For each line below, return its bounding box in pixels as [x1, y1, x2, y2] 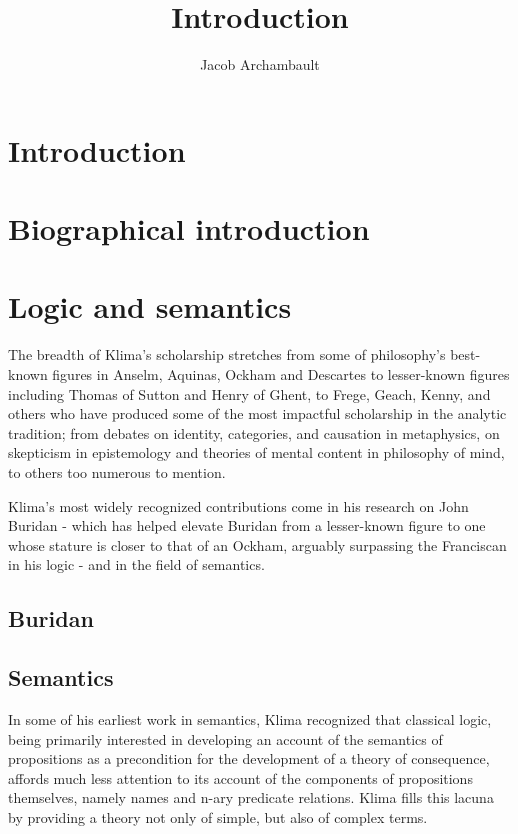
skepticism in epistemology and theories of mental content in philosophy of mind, [8, 442, 505, 463]
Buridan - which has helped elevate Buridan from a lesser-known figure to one [8, 515, 486, 536]
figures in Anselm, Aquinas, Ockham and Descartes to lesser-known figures [52, 364, 510, 384]
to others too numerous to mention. [8, 461, 226, 482]
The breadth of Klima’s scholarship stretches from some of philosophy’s [8, 344, 446, 365]
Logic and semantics [8, 286, 292, 327]
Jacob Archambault [200, 54, 320, 75]
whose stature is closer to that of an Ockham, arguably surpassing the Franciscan [8, 534, 507, 555]
